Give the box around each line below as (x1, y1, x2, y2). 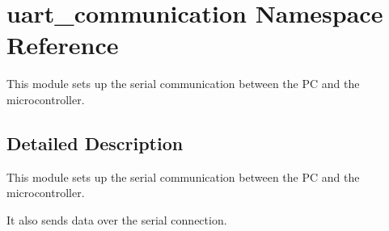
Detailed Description (6, 130, 184, 155)
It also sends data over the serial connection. (6, 211, 227, 228)
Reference (6, 28, 119, 61)
